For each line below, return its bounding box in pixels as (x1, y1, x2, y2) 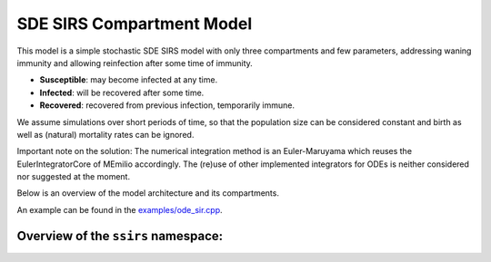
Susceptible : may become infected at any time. (39, 74, 218, 85)
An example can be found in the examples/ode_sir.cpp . (16, 204, 223, 215)
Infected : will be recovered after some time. (39, 87, 205, 98)
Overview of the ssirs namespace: (16, 228, 224, 244)
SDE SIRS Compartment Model (16, 14, 253, 34)
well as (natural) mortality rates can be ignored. (16, 129, 195, 140)
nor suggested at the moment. (16, 171, 131, 182)
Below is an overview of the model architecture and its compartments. (16, 188, 279, 199)
